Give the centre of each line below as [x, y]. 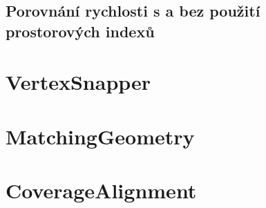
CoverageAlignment [101, 190]
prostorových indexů [80, 31]
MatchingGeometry [100, 136]
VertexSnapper [78, 82]
